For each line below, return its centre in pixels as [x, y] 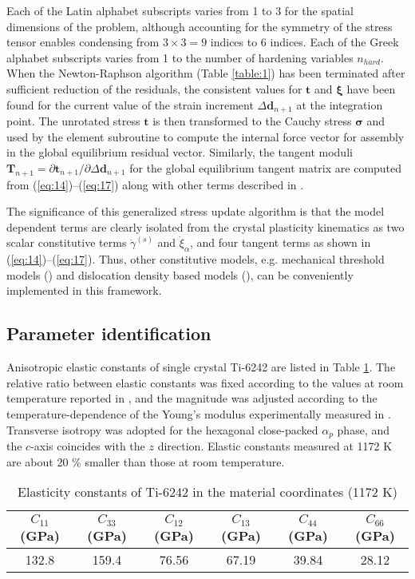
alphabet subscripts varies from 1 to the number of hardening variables [180, 57]
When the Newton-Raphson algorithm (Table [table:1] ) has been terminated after [206, 73]
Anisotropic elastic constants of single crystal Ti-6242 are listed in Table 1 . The [201, 367]
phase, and [364, 429]
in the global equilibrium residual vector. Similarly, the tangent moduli [180, 152]
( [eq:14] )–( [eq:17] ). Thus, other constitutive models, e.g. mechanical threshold [196, 259]
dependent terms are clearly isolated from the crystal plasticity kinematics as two [206, 226]
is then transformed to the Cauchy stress [252, 121]
